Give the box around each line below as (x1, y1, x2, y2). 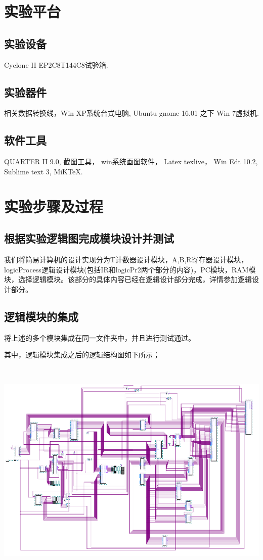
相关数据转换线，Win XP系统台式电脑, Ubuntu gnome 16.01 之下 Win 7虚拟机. (4, 108, 259, 118)
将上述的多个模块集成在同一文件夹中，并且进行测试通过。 (4, 332, 195, 343)
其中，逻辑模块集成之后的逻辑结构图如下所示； (4, 349, 160, 360)
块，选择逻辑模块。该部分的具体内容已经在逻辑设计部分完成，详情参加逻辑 (4, 274, 252, 285)
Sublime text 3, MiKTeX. (4, 166, 83, 176)
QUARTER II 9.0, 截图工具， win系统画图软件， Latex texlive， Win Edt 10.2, (4, 156, 258, 167)
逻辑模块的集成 (4, 308, 78, 324)
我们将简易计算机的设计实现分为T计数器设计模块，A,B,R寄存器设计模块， (4, 254, 248, 264)
